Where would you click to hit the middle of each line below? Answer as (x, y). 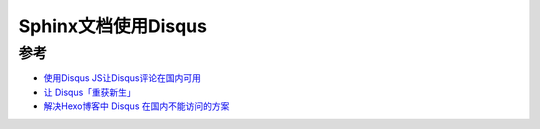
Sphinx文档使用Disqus (112, 26)
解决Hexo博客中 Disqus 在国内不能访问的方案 (136, 106)
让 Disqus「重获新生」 (90, 92)
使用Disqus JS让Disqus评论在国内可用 (122, 78)
